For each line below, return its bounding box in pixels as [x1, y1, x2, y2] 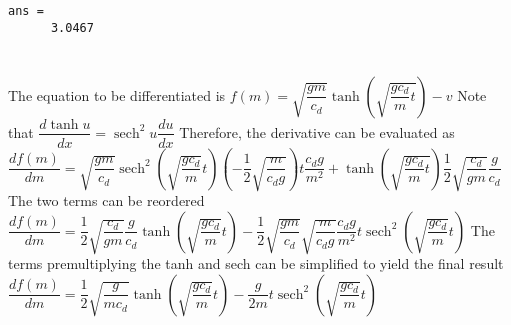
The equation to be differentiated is [8, 84, 226, 105]
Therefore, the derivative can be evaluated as [179, 121, 455, 142]
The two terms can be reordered [8, 190, 205, 211]
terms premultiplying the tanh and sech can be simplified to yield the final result [8, 253, 504, 274]
